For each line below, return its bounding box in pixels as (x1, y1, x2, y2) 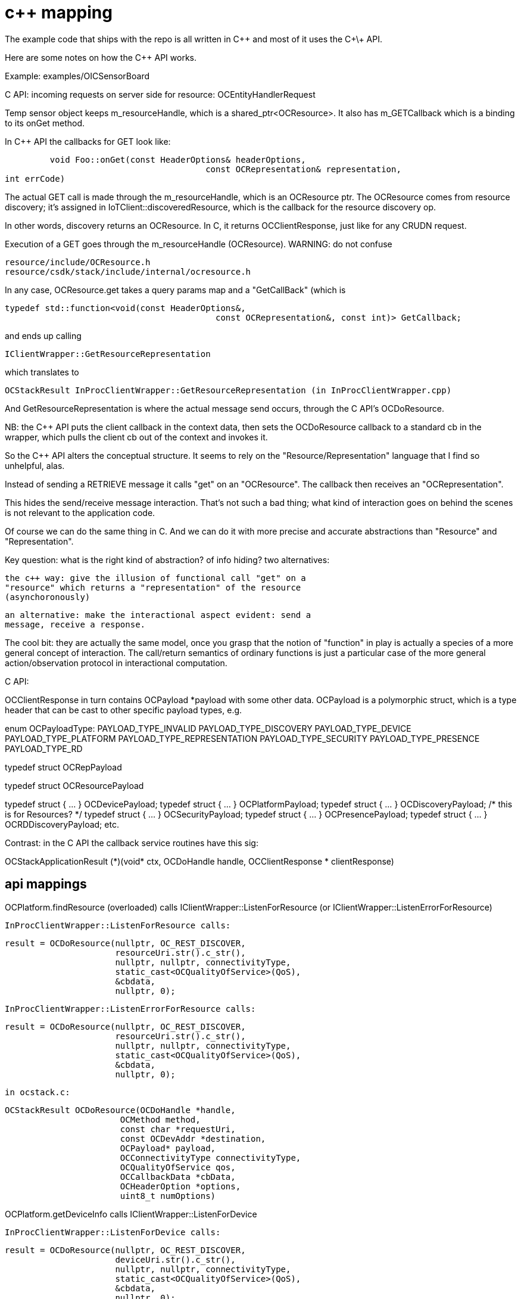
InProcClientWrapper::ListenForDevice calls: (5, 1227, 221, 1237)
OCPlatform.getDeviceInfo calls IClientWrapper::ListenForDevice (5, 1208, 257, 1219)
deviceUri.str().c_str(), (115, 1254, 236, 1264)
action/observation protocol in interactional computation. (5, 657, 227, 668)
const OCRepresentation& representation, (205, 164, 401, 174)
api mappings (5, 877, 87, 892)
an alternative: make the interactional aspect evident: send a (5, 610, 311, 620)
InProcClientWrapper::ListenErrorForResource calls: (5, 1003, 256, 1014)
